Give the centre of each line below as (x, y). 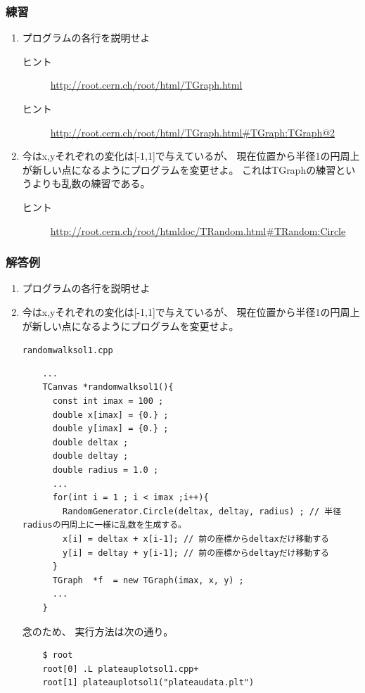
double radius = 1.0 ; (105, 470)
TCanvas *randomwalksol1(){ (108, 387)
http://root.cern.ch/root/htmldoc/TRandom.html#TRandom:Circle (198, 230)
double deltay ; (90, 456)
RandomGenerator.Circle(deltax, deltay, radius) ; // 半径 (202, 511)
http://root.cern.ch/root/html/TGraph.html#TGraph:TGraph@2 (193, 132)
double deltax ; (90, 442)
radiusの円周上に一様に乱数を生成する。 (104, 525)
